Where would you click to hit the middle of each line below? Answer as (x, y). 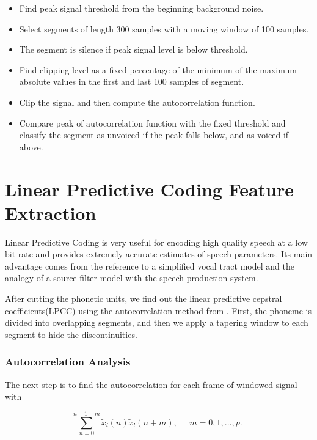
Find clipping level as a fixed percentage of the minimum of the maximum (158, 69)
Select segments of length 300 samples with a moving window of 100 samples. (164, 28)
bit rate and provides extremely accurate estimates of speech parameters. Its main (159, 254)
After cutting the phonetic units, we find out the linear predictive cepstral (144, 299)
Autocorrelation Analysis (68, 361)
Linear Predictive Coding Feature (150, 189)
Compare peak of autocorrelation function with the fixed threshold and (152, 123)
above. (31, 146)
